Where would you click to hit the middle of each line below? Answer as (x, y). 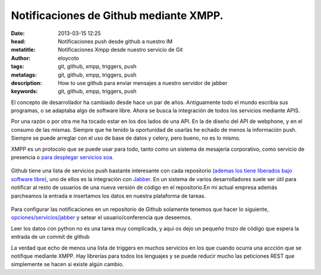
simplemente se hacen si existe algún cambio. (67, 264)
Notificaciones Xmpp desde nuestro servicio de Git (120, 50)
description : (26, 83)
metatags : (24, 75)
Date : (18, 33)
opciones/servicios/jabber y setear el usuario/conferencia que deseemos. (102, 217)
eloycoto (69, 58)
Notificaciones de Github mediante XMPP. (117, 15)
